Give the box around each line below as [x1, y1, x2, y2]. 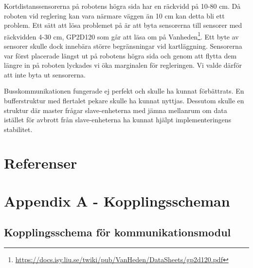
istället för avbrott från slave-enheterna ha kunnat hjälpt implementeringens [4, 115, 232, 125]
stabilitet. [4, 124, 33, 134]
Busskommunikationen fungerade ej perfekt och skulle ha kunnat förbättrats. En [4, 86, 244, 96]
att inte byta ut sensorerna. [4, 69, 86, 79]
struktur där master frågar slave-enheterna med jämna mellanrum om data [4, 105, 227, 115]
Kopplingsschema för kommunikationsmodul [4, 224, 231, 239]
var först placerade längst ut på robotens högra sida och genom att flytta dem [4, 50, 237, 60]
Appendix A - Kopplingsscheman [4, 191, 230, 211]
